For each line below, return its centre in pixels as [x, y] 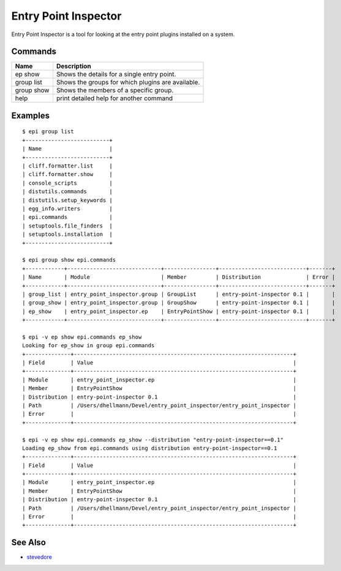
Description [73, 66]
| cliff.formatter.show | [68, 175]
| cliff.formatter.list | [68, 166]
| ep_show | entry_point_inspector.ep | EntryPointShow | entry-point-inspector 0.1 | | [179, 311]
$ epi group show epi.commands [69, 260]
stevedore [39, 557]
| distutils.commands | [68, 192]
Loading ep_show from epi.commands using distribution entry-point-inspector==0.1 [150, 448]
